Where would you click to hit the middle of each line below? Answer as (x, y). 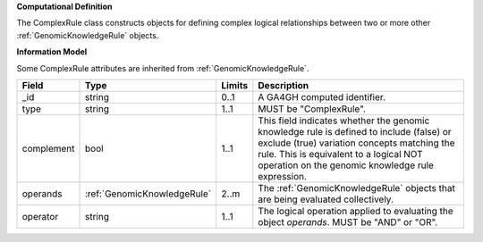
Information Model (52, 52)
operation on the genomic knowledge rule (346, 165)
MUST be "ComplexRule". (312, 109)
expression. (283, 176)
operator (40, 216)
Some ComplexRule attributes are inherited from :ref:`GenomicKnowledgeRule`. (163, 68)
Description (283, 85)
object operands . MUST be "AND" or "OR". (348, 221)
